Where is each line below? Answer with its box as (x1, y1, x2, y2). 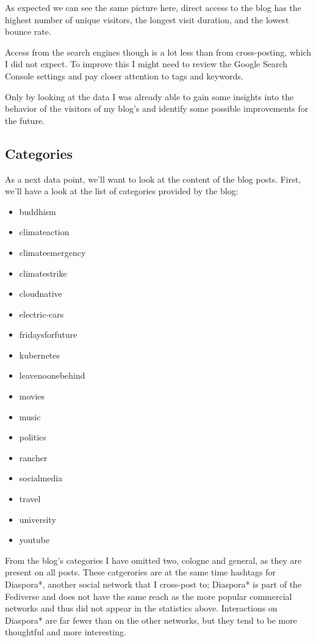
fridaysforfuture (19, 328, 77, 341)
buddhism (19, 205, 56, 217)
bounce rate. (5, 25, 51, 38)
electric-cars (19, 307, 64, 320)
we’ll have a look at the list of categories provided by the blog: (5, 184, 239, 197)
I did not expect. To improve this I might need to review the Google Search (5, 57, 288, 70)
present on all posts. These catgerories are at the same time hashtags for (5, 566, 276, 578)
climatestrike (19, 266, 67, 279)
